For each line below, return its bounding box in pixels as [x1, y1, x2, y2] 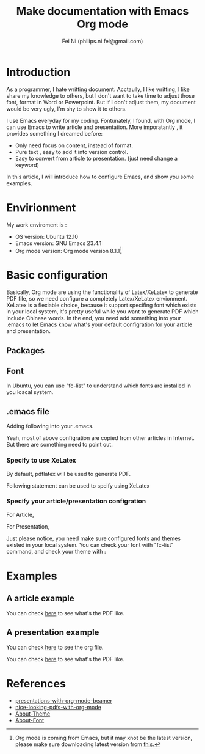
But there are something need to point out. [6, 441, 113, 448]
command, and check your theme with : [6, 547, 106, 555]
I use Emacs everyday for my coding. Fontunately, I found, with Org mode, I [6, 117, 196, 124]
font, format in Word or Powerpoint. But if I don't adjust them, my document [6, 98, 196, 106]
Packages [6, 345, 45, 356]
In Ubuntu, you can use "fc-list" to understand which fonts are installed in [6, 382, 191, 389]
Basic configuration [6, 268, 109, 282]
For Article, [6, 511, 35, 518]
